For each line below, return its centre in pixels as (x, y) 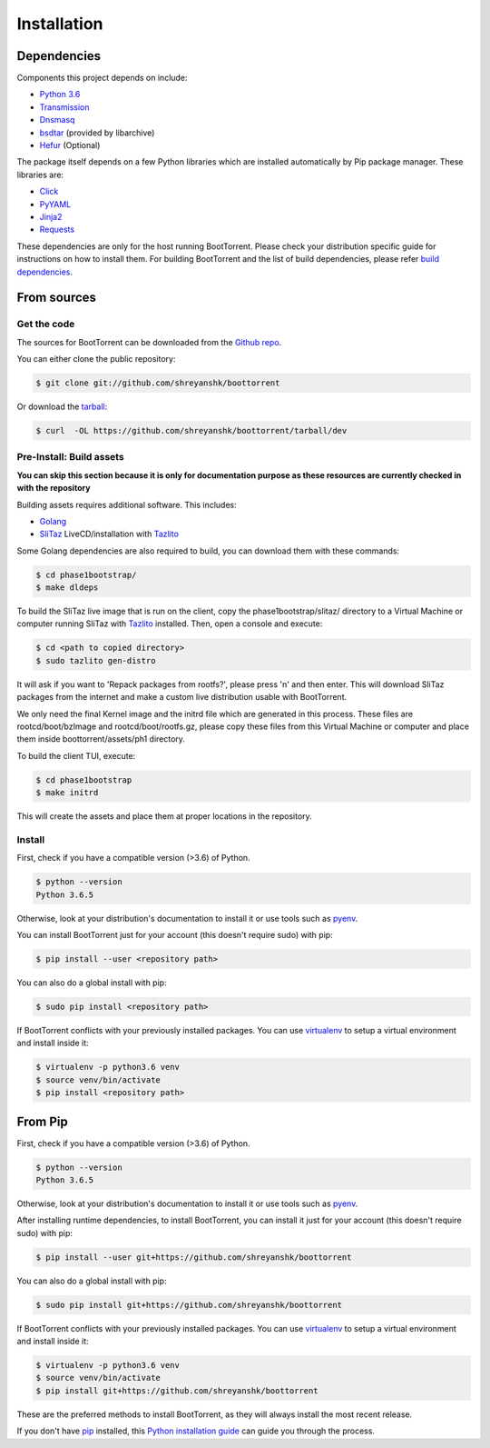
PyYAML (55, 204)
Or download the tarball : (62, 407)
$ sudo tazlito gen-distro (96, 660)
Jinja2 (51, 216)
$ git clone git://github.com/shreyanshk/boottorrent (158, 383)
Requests (57, 230)
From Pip (42, 1121)
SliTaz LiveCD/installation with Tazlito (109, 534)
